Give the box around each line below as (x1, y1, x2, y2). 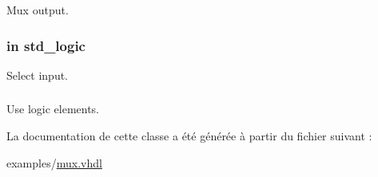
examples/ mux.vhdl (6, 154, 102, 171)
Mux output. (6, 2, 69, 18)
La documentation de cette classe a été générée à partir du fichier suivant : (6, 127, 372, 144)
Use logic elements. (6, 100, 100, 117)
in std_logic (6, 35, 86, 55)
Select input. (6, 66, 69, 83)
